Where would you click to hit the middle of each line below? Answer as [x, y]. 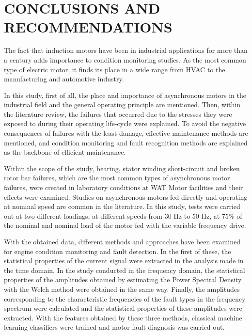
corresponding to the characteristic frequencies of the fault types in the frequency [125, 298]
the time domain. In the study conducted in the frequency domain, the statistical [125, 270]
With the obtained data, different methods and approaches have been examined [122, 241]
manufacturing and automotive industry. [64, 79]
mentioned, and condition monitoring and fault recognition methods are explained [126, 142]
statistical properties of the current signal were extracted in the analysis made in [124, 261]
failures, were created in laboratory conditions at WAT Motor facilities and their [124, 187]
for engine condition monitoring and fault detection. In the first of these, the [118, 251]
